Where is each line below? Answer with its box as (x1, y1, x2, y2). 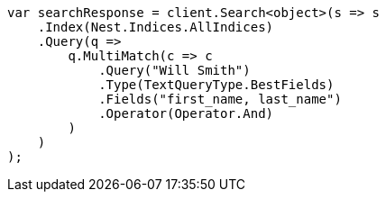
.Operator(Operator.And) (98, 106, 274, 121)
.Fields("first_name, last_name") (98, 92, 342, 106)
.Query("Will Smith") (98, 63, 251, 77)
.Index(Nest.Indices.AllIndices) (37, 20, 274, 34)
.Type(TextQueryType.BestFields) (98, 77, 335, 92)
